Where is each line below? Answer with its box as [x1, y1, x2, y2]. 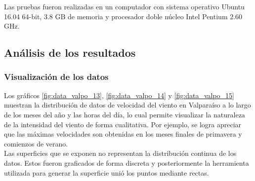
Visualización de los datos [4, 71, 109, 83]
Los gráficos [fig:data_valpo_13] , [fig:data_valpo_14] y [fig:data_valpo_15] [4, 90, 234, 100]
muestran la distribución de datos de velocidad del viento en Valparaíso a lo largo [4, 100, 251, 110]
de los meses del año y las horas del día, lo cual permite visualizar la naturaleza [4, 109, 245, 119]
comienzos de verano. [4, 138, 68, 148]
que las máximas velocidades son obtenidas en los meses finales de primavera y [4, 129, 242, 139]
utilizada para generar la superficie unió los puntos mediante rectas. [4, 167, 209, 178]
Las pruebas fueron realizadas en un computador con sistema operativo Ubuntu [4, 1, 245, 11]
